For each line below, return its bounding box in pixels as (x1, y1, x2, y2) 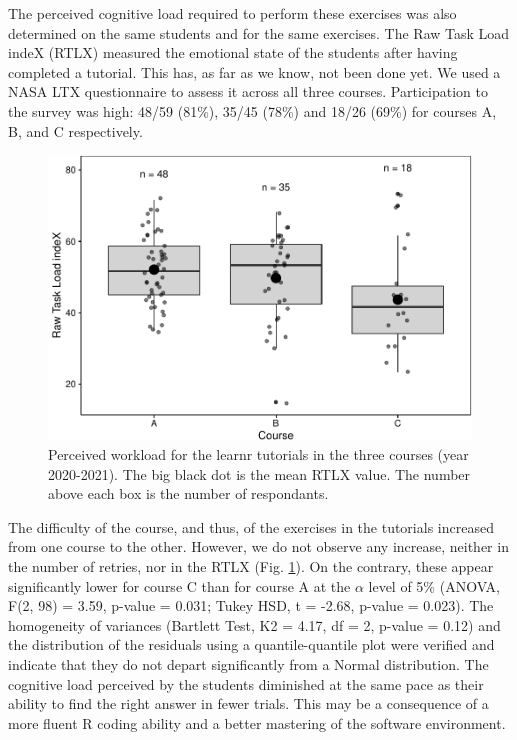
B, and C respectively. (8, 120, 143, 141)
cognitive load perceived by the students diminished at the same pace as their (8, 673, 484, 694)
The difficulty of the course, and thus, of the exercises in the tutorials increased (8, 516, 494, 537)
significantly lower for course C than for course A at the (8, 575, 351, 596)
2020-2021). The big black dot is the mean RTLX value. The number (48, 463, 471, 484)
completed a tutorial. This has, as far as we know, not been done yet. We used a (8, 61, 501, 82)
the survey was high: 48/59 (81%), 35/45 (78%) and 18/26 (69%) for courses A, (8, 100, 497, 121)
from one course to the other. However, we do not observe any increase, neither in (8, 536, 509, 557)
